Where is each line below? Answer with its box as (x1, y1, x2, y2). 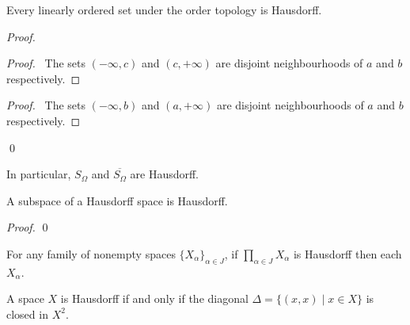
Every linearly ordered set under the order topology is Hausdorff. (6, 2, 322, 17)
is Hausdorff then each (293, 245, 402, 262)
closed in (6, 305, 48, 322)
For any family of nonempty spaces (6, 245, 176, 262)
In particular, (6, 166, 71, 182)
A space (6, 290, 44, 307)
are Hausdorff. (130, 166, 199, 182)
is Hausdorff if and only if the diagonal (60, 290, 249, 307)
